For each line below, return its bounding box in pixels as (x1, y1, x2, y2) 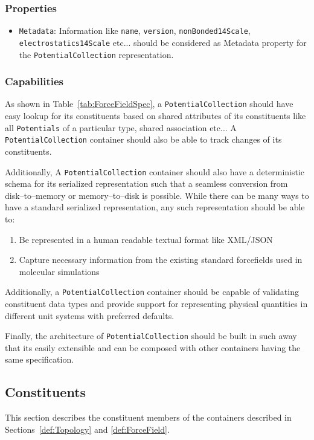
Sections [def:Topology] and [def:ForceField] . (5, 422, 170, 435)
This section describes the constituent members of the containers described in (5, 411, 292, 424)
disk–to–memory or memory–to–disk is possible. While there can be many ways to (5, 189, 309, 201)
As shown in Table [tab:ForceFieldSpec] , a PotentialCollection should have (5, 97, 293, 110)
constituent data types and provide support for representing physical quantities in (5, 297, 308, 310)
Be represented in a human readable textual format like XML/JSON (19, 233, 273, 245)
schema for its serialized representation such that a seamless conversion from (5, 177, 288, 190)
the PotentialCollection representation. (19, 48, 174, 60)
